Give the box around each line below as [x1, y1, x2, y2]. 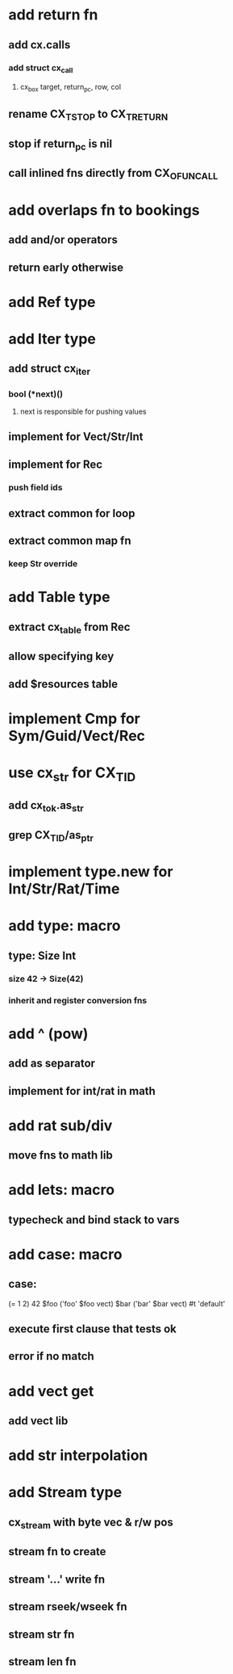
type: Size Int [8, 948, 77, 962]
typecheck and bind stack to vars [8, 1213, 180, 1226]
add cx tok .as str [8, 798, 85, 814]
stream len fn [8, 1655, 77, 1668]
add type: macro [8, 917, 121, 935]
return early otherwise [8, 260, 124, 274]
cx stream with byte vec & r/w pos [8, 1515, 173, 1532]
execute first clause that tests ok [8, 1323, 177, 1336]
